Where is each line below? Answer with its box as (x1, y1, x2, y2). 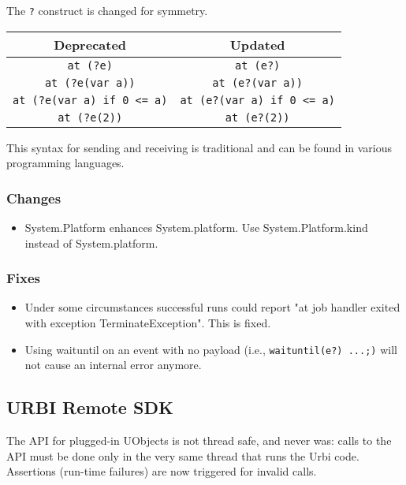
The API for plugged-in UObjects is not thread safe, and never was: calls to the (6, 432, 392, 449)
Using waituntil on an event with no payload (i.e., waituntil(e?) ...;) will (24, 341, 397, 357)
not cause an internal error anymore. (24, 356, 202, 373)
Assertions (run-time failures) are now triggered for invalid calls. (6, 463, 317, 479)
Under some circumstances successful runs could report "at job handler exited (24, 299, 400, 315)
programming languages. (6, 155, 125, 171)
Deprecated (54, 35, 127, 54)
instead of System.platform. (24, 234, 158, 251)
